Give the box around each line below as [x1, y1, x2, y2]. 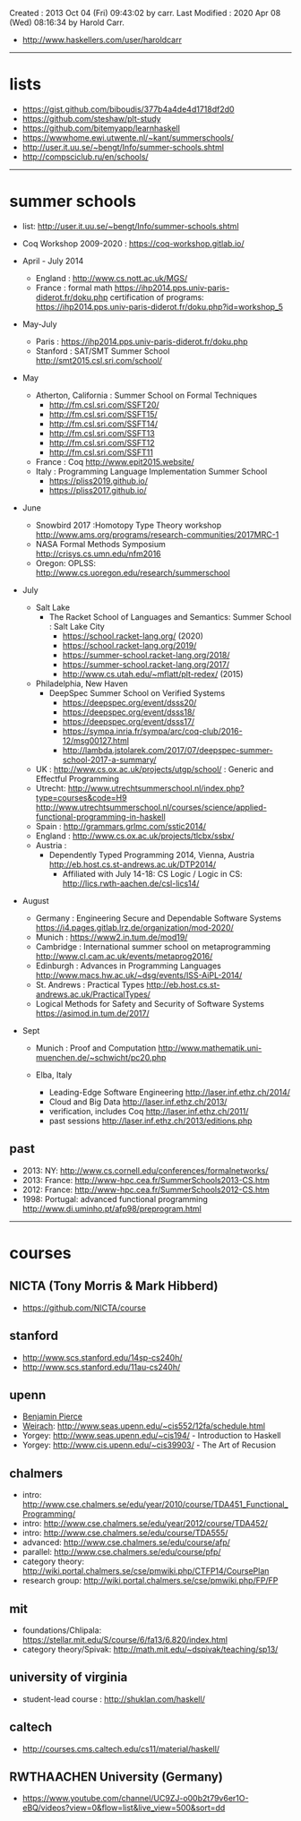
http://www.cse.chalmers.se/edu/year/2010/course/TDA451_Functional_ [21, 1499, 288, 1510]
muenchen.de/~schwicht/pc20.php [35, 1052, 167, 1062]
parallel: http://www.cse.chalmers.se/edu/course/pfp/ [21, 1547, 221, 1558]
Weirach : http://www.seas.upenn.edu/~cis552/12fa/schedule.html [21, 1421, 266, 1431]
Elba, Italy [35, 1069, 73, 1080]
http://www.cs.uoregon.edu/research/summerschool [35, 567, 230, 578]
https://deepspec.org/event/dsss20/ [62, 697, 197, 708]
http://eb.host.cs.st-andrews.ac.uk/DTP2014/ [48, 859, 217, 870]
